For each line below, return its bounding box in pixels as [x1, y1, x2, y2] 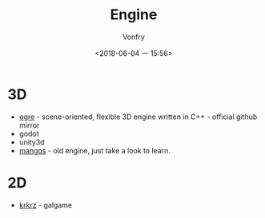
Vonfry [122, 32, 146, 42]
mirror [18, 120, 40, 129]
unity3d [18, 137, 45, 147]
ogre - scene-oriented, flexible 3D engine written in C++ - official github [18, 112, 258, 121]
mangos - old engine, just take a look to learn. [18, 145, 171, 155]
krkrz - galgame [18, 200, 73, 209]
